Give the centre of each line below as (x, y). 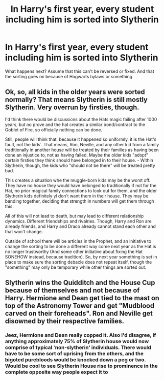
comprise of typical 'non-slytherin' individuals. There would (78, 348)
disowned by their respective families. (65, 321)
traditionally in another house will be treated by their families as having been (82, 150)
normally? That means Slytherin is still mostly (76, 100)
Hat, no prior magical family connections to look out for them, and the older (81, 190)
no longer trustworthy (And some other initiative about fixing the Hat (74, 252)
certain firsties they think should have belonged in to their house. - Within (79, 160)
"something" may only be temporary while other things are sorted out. (76, 267)
